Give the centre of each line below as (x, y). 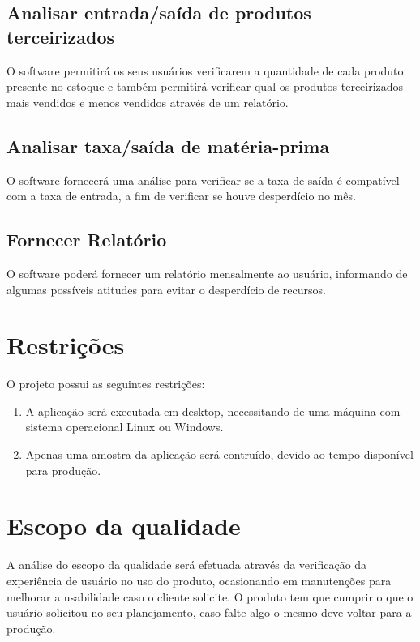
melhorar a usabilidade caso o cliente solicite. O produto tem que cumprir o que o (210, 596)
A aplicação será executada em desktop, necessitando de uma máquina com (213, 411)
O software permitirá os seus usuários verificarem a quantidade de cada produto (205, 70)
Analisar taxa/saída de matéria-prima (168, 146)
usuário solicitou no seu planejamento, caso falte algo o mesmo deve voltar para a (209, 612)
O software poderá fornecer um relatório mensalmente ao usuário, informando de (207, 273)
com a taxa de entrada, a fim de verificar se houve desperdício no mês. (181, 196)
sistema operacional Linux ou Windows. (124, 427)
